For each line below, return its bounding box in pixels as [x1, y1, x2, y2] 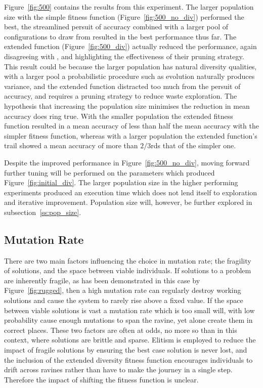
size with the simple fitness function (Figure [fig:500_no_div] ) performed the [4, 11, 244, 22]
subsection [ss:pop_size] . [4, 206, 81, 217]
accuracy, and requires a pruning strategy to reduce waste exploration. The [4, 91, 237, 101]
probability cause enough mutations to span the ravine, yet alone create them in [4, 315, 253, 325]
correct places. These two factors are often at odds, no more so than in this [4, 324, 237, 335]
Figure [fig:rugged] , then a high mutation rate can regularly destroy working [4, 285, 241, 295]
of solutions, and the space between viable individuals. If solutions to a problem [4, 265, 251, 276]
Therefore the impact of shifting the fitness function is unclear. [4, 374, 199, 384]
